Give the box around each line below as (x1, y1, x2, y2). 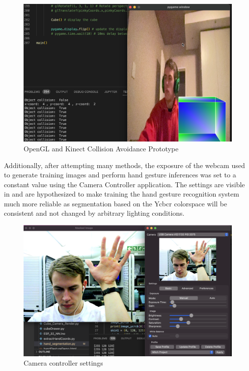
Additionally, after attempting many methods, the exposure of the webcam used (4, 160, 245, 170)
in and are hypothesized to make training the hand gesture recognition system (4, 189, 239, 199)
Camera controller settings (24, 358, 103, 368)
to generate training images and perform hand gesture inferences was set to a (4, 170, 236, 180)
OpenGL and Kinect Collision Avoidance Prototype (24, 143, 179, 153)
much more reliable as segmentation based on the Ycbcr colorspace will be (4, 198, 227, 208)
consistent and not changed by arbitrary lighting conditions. (4, 208, 185, 218)
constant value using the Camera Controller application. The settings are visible (4, 179, 245, 189)
